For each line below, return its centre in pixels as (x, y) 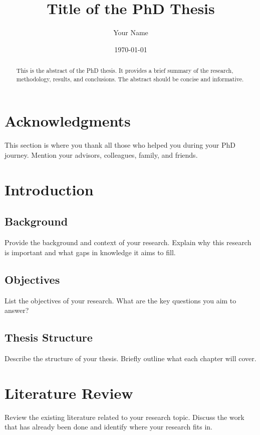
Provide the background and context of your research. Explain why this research (128, 242)
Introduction (49, 189)
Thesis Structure (49, 337)
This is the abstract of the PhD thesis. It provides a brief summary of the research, (125, 71)
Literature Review (69, 393)
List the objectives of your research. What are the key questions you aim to (120, 300)
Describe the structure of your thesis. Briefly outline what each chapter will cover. (131, 358)
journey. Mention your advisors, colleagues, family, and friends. (101, 154)
